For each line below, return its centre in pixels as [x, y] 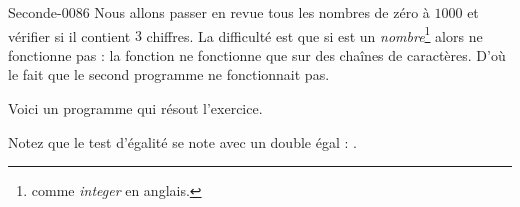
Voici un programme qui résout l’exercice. [135, 108]
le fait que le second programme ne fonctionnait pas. [169, 74]
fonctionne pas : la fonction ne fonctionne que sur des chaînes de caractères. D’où [257, 54]
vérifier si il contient [69, 35]
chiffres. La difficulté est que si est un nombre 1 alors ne [314, 34]
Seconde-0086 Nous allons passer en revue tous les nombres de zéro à [219, 12]
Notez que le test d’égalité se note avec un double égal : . [182, 141]
